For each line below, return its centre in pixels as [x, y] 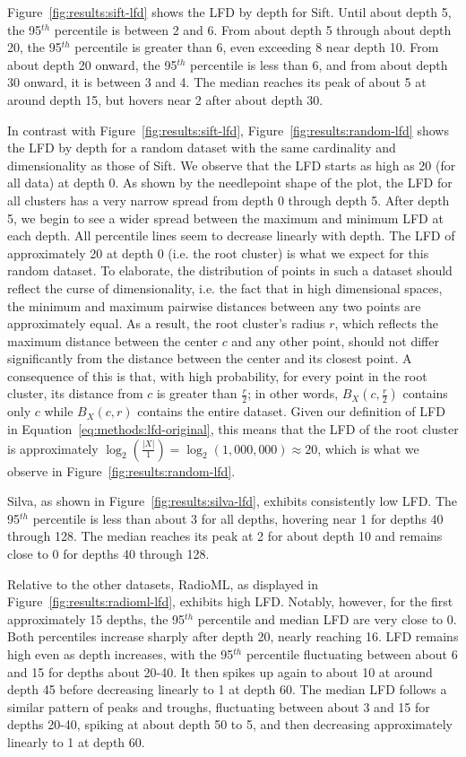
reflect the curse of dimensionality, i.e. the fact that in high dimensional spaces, [225, 287]
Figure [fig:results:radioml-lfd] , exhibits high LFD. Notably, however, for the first [230, 601]
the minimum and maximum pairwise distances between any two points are [214, 305]
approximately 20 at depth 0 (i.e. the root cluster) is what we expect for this [218, 252]
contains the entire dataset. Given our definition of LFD [291, 411]
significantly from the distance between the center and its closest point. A [210, 358]
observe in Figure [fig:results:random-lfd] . [121, 470]
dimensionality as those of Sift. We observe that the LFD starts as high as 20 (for [232, 165]
